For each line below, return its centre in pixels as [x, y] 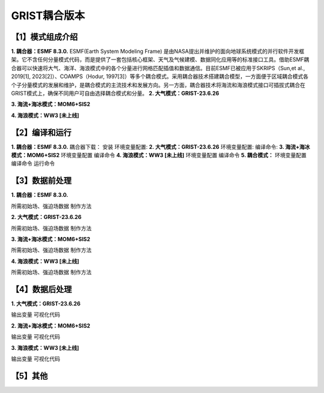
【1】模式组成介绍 [44, 37]
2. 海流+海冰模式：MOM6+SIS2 [51, 325]
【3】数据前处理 [41, 181]
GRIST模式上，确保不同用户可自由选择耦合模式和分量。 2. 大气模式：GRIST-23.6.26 [115, 94]
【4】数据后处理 [41, 289]
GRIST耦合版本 [48, 16]
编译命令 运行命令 [33, 163]
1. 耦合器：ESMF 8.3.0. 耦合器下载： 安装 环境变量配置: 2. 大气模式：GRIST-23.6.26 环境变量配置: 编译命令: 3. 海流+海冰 [160, 146]
